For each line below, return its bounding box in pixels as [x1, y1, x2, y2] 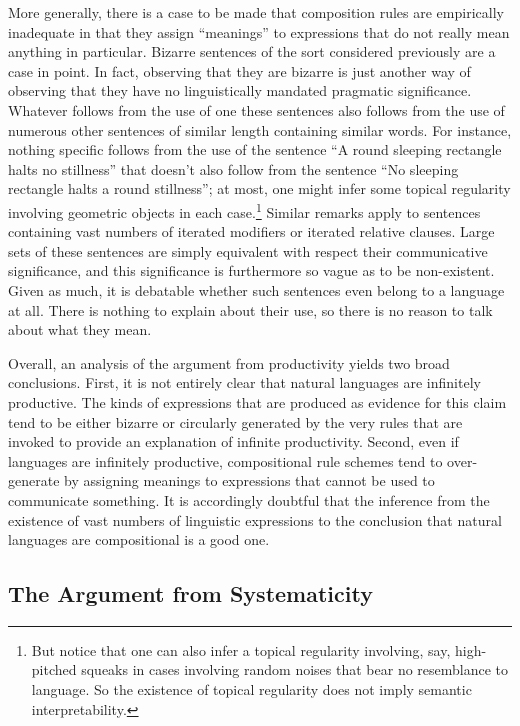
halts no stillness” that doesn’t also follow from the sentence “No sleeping [8, 158, 459, 179]
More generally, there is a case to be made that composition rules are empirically [8, 2, 504, 22]
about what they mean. [8, 319, 152, 340]
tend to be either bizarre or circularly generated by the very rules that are [8, 411, 463, 432]
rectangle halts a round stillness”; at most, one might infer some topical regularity [8, 178, 511, 199]
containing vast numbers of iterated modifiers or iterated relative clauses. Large [8, 221, 495, 242]
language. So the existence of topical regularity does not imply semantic [31, 679, 472, 700]
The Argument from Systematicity [8, 578, 373, 609]
